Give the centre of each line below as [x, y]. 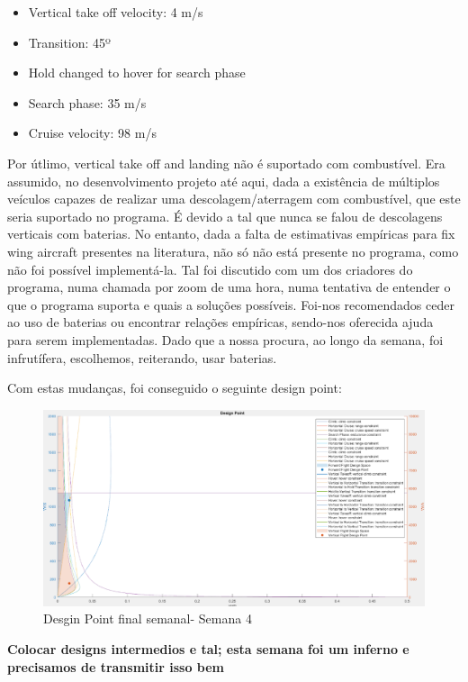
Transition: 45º [69, 42]
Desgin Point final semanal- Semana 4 [148, 618]
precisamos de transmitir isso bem [116, 666]
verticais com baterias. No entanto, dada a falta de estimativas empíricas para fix [231, 234]
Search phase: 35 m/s [87, 102]
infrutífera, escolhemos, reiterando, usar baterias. [142, 357]
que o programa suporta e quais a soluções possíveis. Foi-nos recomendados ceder [231, 304]
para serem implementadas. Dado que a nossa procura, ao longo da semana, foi [225, 339]
